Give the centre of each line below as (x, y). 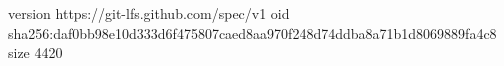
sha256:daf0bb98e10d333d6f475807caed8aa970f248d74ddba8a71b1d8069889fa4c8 (252, 32)
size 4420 (35, 52)
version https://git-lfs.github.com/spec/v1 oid (149, 13)
